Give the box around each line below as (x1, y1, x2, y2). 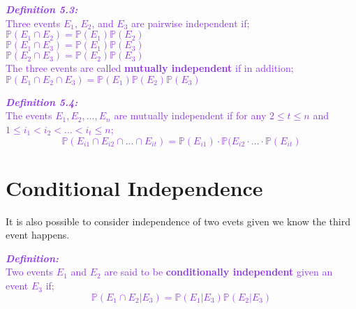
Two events (6, 264, 54, 279)
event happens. (6, 227, 70, 242)
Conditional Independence (6, 173, 263, 202)
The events (6, 108, 52, 123)
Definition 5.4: (6, 94, 78, 109)
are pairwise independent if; (131, 15, 250, 30)
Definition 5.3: (6, 2, 78, 16)
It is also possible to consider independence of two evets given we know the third (6, 213, 350, 228)
